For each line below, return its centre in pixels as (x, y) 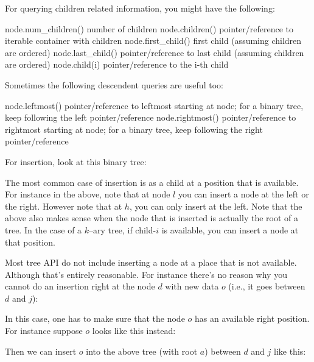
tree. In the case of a (44, 229)
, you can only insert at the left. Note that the (216, 206)
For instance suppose (44, 331)
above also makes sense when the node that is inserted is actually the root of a (152, 218)
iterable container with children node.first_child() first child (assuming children (153, 41)
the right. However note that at (64, 206)
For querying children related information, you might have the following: (140, 8)
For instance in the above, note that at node (88, 194)
